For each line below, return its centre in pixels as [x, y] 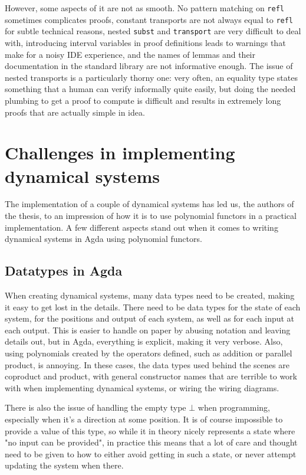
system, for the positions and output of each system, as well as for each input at [150, 318]
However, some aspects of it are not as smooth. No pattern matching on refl [144, 8]
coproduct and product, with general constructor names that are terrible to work [151, 376]
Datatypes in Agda [64, 271]
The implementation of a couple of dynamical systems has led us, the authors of [149, 204]
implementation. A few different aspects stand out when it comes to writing [142, 227]
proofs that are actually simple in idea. [75, 112]
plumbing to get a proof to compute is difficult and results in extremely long [143, 100]
